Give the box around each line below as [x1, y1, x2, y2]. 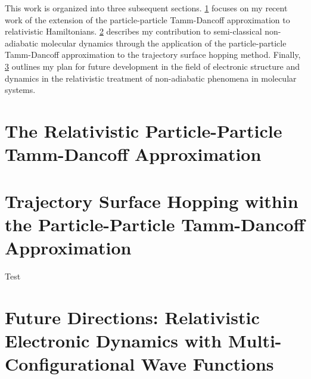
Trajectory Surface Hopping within [5, 188, 298, 213]
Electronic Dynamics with [5, 328, 222, 352]
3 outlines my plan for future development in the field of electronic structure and [5, 60, 300, 72]
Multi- [228, 328, 282, 352]
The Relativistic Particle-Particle [5, 118, 282, 142]
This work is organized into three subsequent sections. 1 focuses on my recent [5, 2, 288, 14]
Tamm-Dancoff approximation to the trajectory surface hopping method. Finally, [5, 48, 301, 61]
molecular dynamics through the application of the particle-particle [41, 36, 287, 49]
